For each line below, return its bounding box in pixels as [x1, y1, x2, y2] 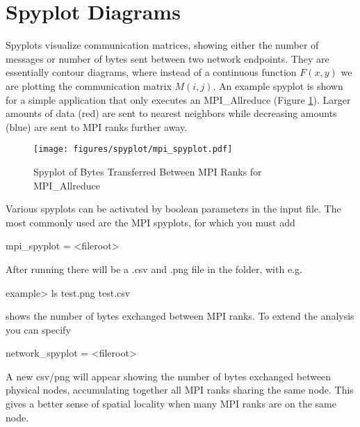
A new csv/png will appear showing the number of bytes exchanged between [6, 368, 332, 383]
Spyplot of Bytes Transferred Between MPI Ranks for [33, 164, 262, 178]
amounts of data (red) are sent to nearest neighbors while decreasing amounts [6, 106, 337, 121]
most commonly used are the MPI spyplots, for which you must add [6, 215, 295, 229]
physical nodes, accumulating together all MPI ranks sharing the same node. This [6, 382, 354, 397]
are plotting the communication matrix [6, 78, 172, 93]
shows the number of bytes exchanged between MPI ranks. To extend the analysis [6, 309, 354, 323]
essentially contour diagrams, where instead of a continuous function [6, 65, 297, 79]
